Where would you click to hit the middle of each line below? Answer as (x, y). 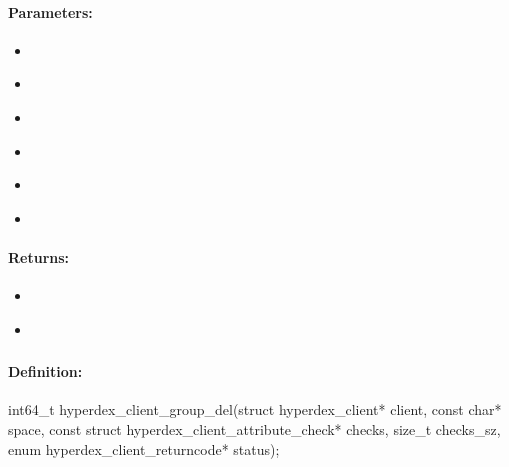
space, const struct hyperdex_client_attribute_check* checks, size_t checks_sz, (254, 429)
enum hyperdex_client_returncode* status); (144, 448)
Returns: (39, 256)
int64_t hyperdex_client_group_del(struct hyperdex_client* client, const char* (255, 409)
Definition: (45, 371)
